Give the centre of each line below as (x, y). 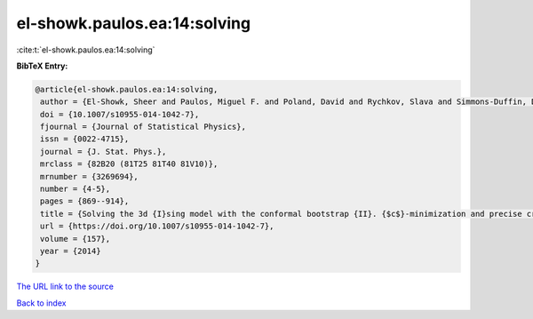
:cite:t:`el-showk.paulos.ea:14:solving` (86, 50)
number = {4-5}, (76, 189)
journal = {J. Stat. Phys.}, (103, 152)
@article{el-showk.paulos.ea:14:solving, (127, 89)
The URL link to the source (65, 287)
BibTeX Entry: (42, 66)
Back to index (41, 303)
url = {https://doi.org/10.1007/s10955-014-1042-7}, (157, 226)
